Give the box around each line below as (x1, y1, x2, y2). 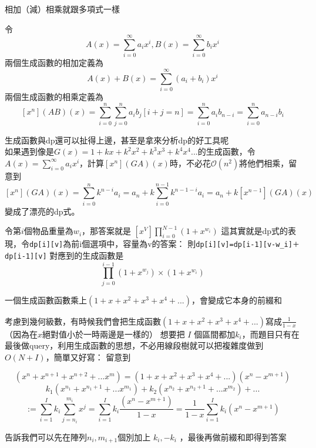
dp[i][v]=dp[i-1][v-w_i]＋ (196, 240, 300, 249)
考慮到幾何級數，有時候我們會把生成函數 (5, 315, 161, 327)
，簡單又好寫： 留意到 (45, 350, 131, 363)
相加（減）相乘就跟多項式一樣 (5, 3, 120, 15)
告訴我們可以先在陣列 (5, 430, 87, 443)
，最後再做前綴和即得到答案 (179, 430, 287, 443)
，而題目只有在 (241, 327, 300, 340)
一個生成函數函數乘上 (5, 293, 87, 306)
